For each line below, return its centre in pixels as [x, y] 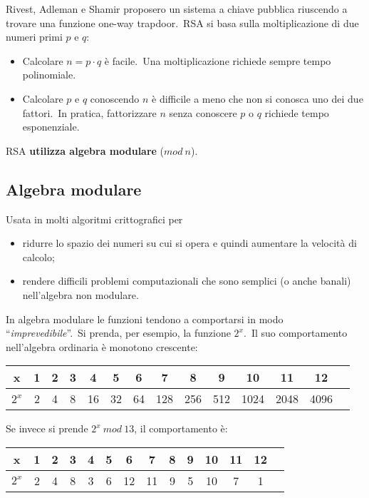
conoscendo [115, 98]
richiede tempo [297, 112]
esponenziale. [51, 127]
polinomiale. [49, 75]
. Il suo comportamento [295, 333]
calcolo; [38, 256]
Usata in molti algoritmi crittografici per [94, 219]
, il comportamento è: [181, 428]
